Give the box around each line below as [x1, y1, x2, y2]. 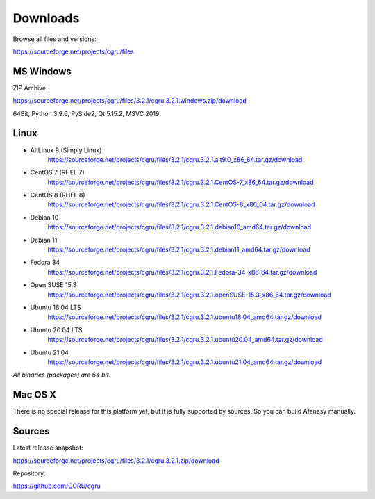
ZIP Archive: [12, 83, 48, 92]
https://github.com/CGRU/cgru [12, 482, 101, 490]
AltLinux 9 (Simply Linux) [30, 146, 102, 154]
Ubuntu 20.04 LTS [30, 325, 83, 334]
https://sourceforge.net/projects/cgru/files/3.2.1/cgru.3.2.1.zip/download [12, 456, 219, 465]
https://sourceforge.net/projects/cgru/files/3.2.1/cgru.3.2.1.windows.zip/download [12, 97, 247, 105]
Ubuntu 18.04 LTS [30, 303, 81, 311]
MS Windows [12, 65, 72, 77]
